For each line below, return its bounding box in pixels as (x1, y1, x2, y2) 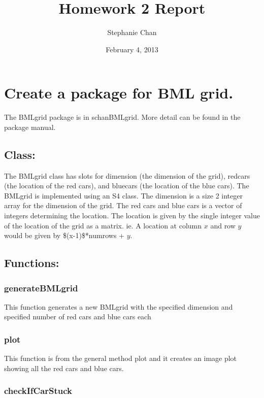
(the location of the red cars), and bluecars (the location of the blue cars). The (4, 180, 249, 191)
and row (210, 220, 236, 230)
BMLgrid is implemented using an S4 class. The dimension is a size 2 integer (4, 190, 243, 201)
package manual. (4, 121, 56, 132)
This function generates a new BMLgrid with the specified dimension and (4, 301, 233, 312)
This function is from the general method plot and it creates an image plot (4, 353, 237, 363)
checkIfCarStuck (4, 384, 73, 397)
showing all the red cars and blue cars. (4, 362, 124, 373)
